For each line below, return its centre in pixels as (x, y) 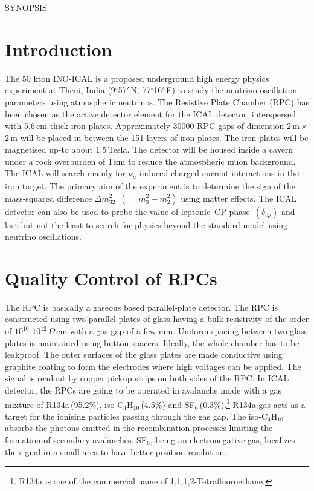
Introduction (59, 49)
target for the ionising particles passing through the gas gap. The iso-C (136, 416)
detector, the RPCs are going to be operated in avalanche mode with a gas (143, 390)
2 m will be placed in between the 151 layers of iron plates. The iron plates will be (157, 137)
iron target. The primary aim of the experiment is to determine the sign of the (150, 186)
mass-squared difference (49, 198)
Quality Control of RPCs (111, 278)
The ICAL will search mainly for (65, 173)
